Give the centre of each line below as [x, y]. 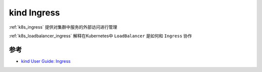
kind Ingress [34, 13]
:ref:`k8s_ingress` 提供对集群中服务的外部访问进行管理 [63, 27]
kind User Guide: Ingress [46, 61]
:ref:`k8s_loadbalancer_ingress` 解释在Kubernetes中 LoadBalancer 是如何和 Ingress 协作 [100, 36]
